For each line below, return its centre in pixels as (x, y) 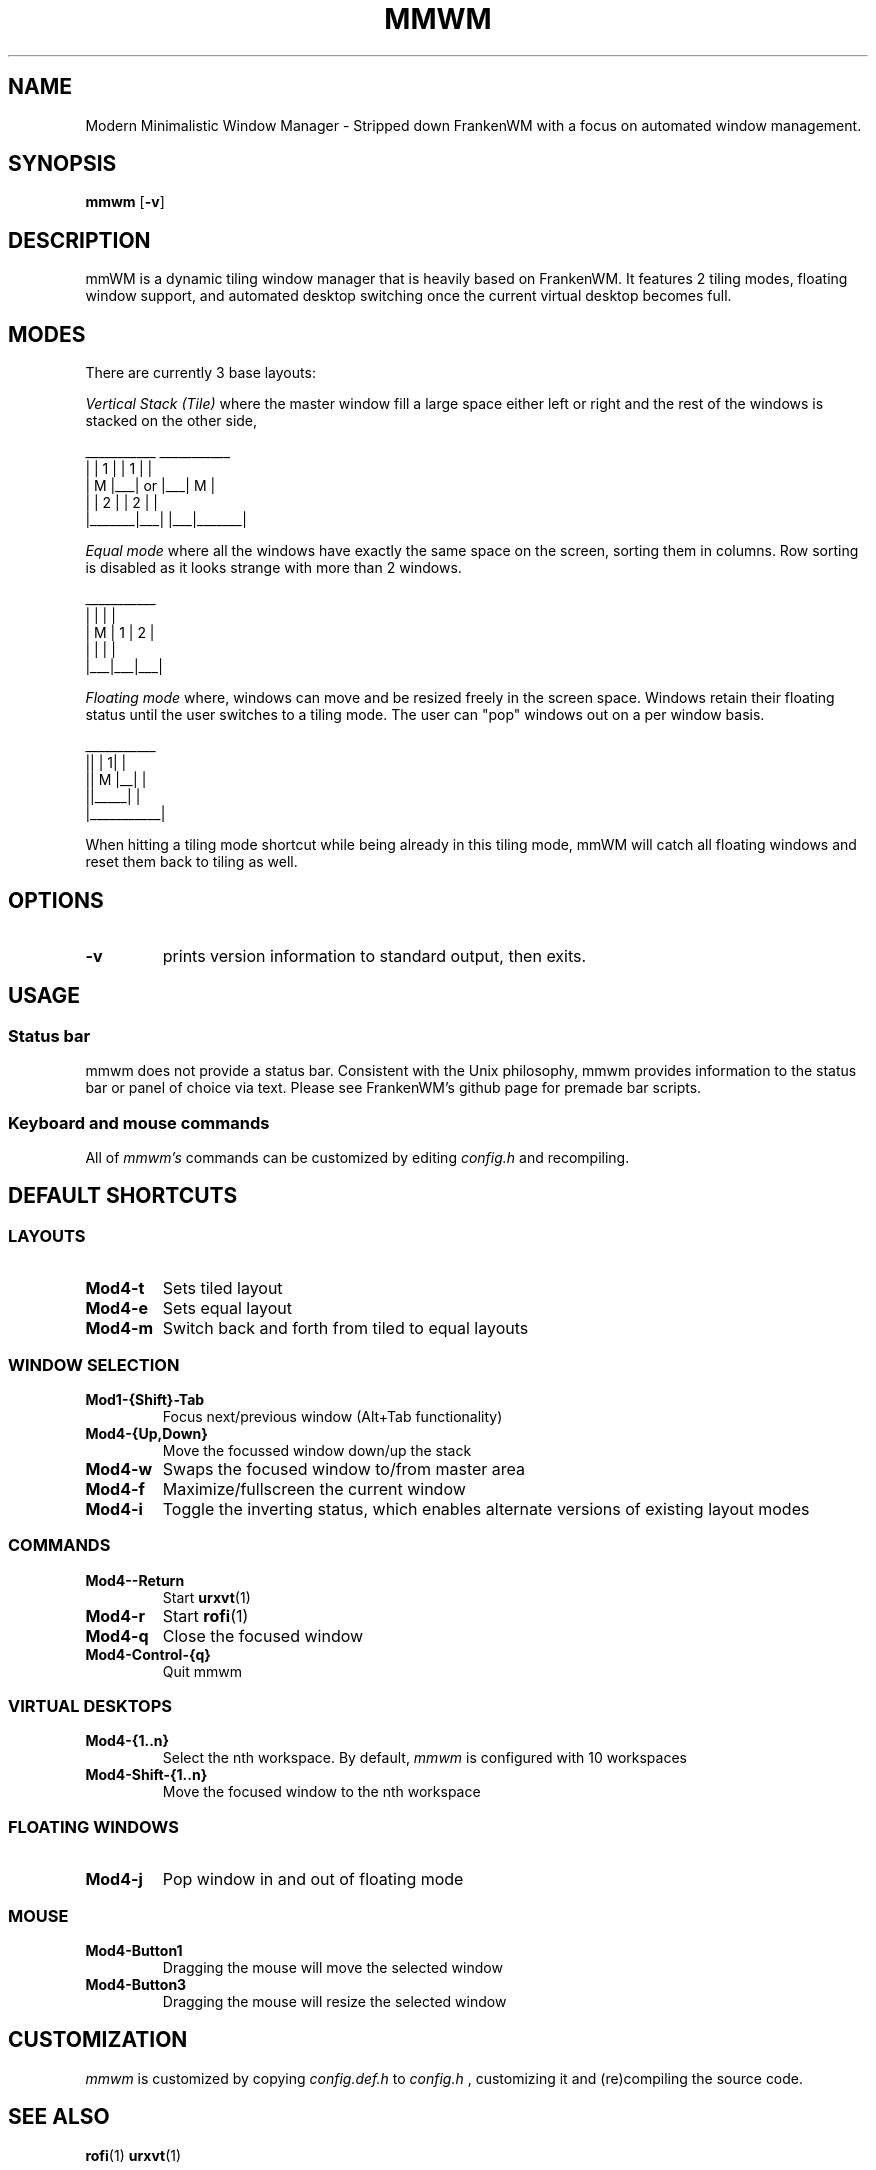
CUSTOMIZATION (98, 2040)
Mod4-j (114, 1879)
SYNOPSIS (62, 164)
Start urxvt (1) (206, 1597)
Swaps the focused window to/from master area (344, 1468)
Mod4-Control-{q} (148, 1654)
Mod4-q (117, 1635)
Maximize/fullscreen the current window (314, 1488)
